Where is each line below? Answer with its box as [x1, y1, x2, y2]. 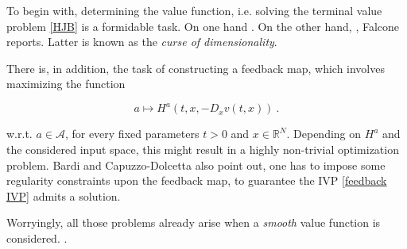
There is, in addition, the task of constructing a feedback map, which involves [6, 59, 385, 76]
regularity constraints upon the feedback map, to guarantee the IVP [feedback [6, 172, 387, 189]
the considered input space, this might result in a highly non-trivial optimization [6, 141, 399, 158]
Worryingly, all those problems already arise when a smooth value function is [6, 214, 381, 231]
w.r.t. [6, 125, 33, 142]
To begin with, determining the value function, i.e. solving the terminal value [6, 2, 382, 18]
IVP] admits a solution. [6, 187, 121, 204]
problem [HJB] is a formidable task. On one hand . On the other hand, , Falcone [6, 17, 400, 34]
